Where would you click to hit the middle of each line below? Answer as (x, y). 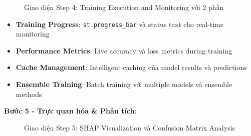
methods (29, 94)
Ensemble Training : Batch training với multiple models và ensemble (124, 84)
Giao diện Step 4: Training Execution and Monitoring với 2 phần (124, 7)
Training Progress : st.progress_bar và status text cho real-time (119, 24)
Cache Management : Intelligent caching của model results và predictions (131, 67)
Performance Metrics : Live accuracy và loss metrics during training (124, 50)
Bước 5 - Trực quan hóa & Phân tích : (70, 111)
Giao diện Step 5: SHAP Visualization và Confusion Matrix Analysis (130, 127)
